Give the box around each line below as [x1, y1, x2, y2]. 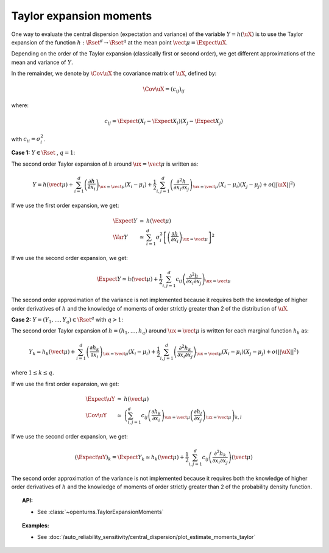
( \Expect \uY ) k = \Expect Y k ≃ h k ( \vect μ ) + [74, 454, 185, 462]
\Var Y [113, 233, 128, 241]
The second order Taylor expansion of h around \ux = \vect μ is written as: [11, 160, 199, 167]
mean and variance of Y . [11, 58, 73, 66]
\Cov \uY [85, 412, 107, 418]
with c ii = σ [11, 135, 41, 144]
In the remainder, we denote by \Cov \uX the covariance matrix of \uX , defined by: [11, 70, 217, 77]
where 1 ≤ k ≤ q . [11, 369, 54, 376]
